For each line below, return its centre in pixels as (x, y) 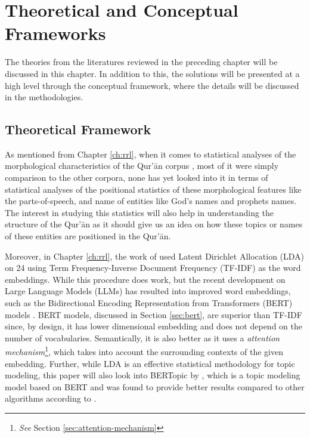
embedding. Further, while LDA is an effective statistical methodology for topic (150, 363)
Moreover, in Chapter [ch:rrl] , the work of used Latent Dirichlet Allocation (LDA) (155, 256)
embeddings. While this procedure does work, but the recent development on (145, 279)
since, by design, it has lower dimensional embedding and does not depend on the (154, 326)
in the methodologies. (44, 97)
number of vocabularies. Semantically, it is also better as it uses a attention (142, 337)
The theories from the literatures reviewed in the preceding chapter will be (141, 62)
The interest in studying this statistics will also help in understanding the (139, 212)
